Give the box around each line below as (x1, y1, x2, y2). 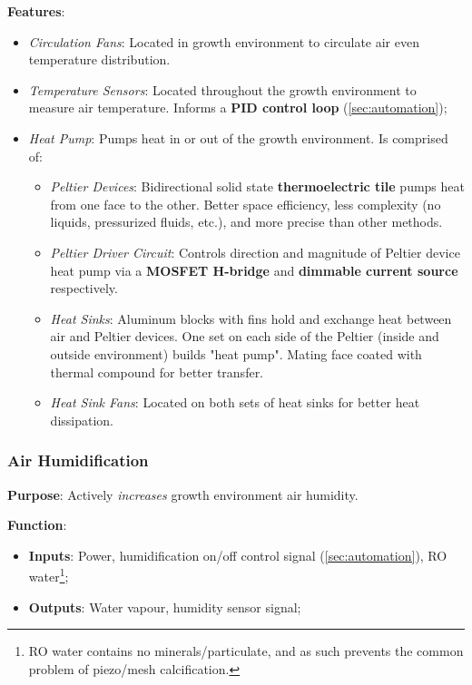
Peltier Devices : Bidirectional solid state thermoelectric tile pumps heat (50, 177, 465, 196)
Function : (7, 515, 67, 534)
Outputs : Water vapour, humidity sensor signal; (28, 597, 301, 616)
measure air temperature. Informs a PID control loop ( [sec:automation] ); (28, 98, 447, 117)
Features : (7, 2, 65, 20)
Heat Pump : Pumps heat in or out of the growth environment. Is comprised (28, 128, 448, 147)
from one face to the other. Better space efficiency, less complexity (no (50, 194, 441, 213)
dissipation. (50, 410, 113, 429)
